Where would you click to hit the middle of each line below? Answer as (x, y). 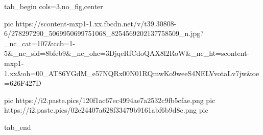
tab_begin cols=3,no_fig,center (54, 6)
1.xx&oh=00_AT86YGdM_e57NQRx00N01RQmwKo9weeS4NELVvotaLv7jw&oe (132, 73)
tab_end (18, 127)
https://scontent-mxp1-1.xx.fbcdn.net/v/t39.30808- (96, 23)
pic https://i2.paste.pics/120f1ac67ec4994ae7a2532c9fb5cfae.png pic (110, 100)
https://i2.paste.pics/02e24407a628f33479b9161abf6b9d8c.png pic (106, 110)
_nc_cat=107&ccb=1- (40, 43)
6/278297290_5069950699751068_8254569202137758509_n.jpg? (104, 33)
